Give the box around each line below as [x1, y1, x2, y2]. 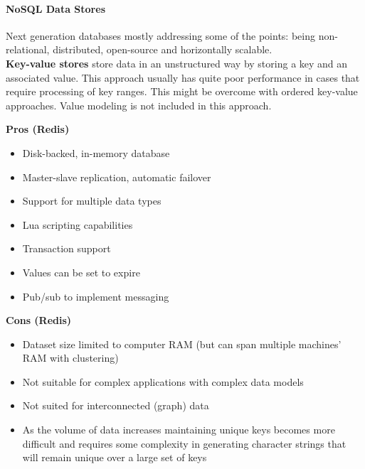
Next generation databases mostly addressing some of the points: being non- [6, 28, 338, 43]
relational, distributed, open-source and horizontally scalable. [6, 42, 273, 57]
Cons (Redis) [6, 313, 72, 328]
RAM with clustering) [22, 350, 119, 365]
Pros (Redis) [6, 122, 70, 136]
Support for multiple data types [22, 193, 162, 208]
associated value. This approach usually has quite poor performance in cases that [6, 70, 360, 85]
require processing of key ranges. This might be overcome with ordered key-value [6, 84, 358, 99]
